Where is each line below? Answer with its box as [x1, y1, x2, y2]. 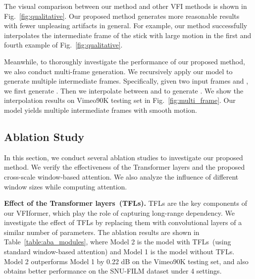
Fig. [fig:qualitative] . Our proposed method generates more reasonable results [4, 10, 240, 21]
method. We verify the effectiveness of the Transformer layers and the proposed [4, 162, 245, 172]
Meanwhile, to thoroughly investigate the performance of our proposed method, [4, 56, 245, 66]
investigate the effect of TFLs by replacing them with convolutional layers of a [4, 217, 242, 228]
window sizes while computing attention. [4, 181, 127, 191]
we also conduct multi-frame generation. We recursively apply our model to [4, 66, 233, 76]
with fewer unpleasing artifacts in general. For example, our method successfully [4, 20, 248, 31]
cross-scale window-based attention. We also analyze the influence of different [4, 171, 239, 182]
